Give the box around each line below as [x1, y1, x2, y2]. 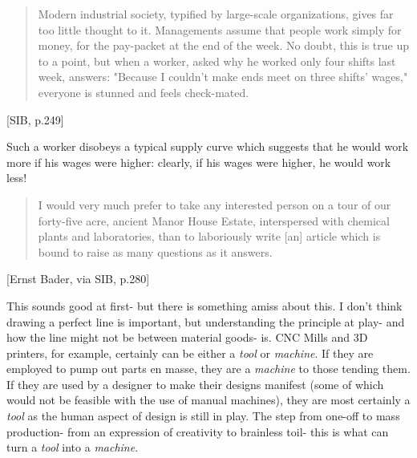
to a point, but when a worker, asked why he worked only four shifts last [38, 52, 396, 69]
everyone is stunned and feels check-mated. [38, 83, 249, 100]
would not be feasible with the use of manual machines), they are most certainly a [6, 391, 411, 408]
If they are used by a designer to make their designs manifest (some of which [6, 375, 384, 392]
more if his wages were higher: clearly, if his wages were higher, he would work [6, 153, 391, 170]
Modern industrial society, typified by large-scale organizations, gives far [38, 6, 394, 22]
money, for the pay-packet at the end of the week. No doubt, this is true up [38, 37, 410, 54]
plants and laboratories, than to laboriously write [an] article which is [38, 228, 381, 245]
